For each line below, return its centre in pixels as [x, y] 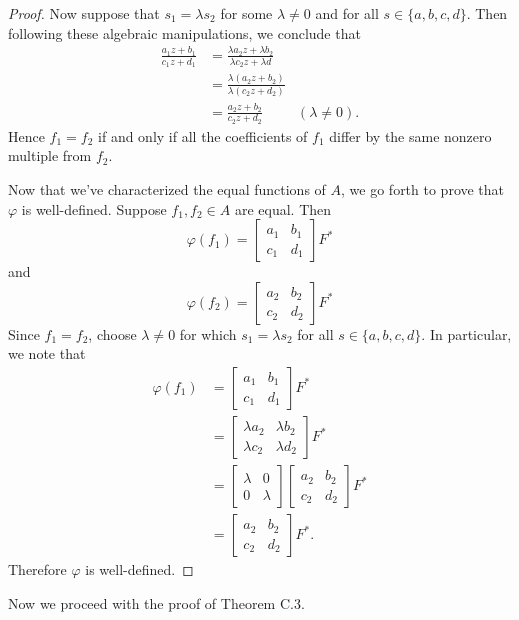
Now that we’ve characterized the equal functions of [167, 189]
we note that [47, 353]
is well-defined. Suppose [94, 208]
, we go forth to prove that [423, 189]
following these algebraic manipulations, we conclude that [184, 32]
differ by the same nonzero [410, 135]
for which [208, 333]
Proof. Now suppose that [84, 13]
